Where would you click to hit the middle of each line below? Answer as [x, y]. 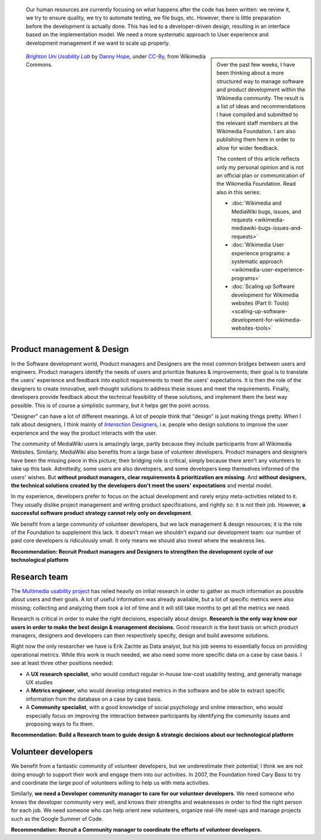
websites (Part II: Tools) [260, 303]
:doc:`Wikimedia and [257, 203]
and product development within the [261, 90]
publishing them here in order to [256, 139]
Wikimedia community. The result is [260, 98]
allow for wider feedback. [248, 148]
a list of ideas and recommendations [261, 106]
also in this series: [239, 192]
